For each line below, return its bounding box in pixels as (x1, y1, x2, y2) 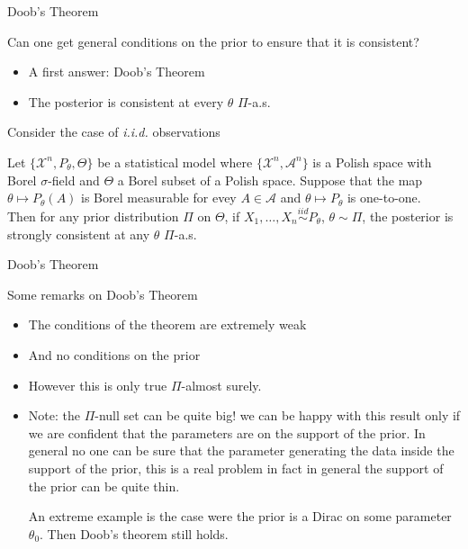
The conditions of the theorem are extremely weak (28, 315, 307, 334)
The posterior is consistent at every (28, 92, 224, 111)
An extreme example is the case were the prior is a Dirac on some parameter (28, 507, 452, 526)
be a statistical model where (97, 152, 253, 171)
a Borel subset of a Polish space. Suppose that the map (117, 170, 423, 189)
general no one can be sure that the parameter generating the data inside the (28, 441, 454, 460)
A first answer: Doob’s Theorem (28, 62, 205, 81)
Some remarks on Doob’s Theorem (7, 284, 198, 303)
